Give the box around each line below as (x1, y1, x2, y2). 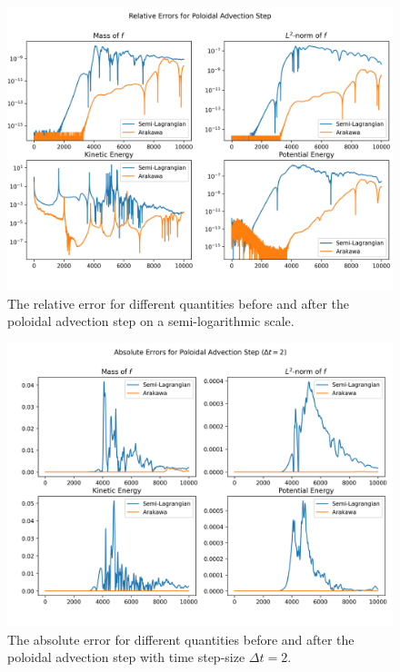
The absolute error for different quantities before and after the (7, 629, 355, 648)
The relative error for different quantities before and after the (7, 293, 350, 312)
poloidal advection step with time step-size (7, 647, 245, 667)
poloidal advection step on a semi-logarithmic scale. (7, 311, 295, 331)
